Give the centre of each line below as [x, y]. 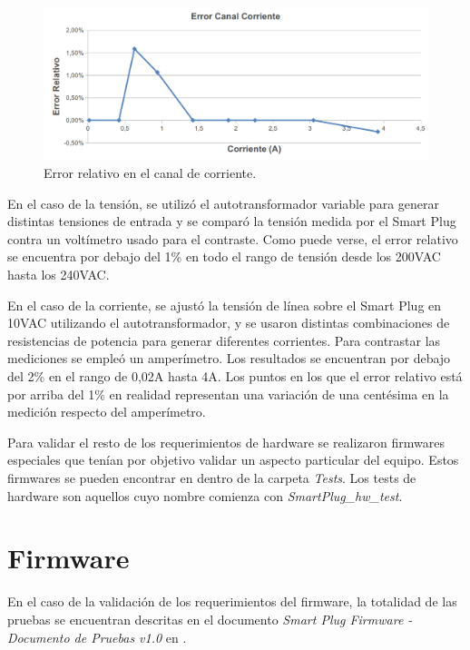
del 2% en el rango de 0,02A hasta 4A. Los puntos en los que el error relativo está [235, 376]
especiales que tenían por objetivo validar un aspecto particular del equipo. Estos [233, 460]
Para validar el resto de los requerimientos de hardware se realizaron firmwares [226, 442]
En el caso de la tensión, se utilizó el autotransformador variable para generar [223, 203]
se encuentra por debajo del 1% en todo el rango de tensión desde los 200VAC [224, 256]
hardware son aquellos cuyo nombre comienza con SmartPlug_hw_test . [205, 495]
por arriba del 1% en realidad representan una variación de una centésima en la [228, 394]
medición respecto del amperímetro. [107, 412]
